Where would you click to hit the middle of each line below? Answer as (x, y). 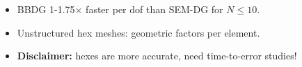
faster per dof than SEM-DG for (154, 9)
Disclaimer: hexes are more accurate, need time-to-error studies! (157, 56)
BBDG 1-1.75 (46, 9)
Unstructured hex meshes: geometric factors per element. (138, 32)
